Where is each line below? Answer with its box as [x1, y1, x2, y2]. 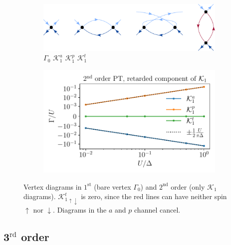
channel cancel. [134, 204, 181, 215]
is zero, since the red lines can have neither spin [81, 191, 227, 202]
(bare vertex [94, 181, 131, 192]
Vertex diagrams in [23, 181, 82, 192]
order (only [171, 181, 205, 192]
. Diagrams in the [53, 204, 107, 215]
